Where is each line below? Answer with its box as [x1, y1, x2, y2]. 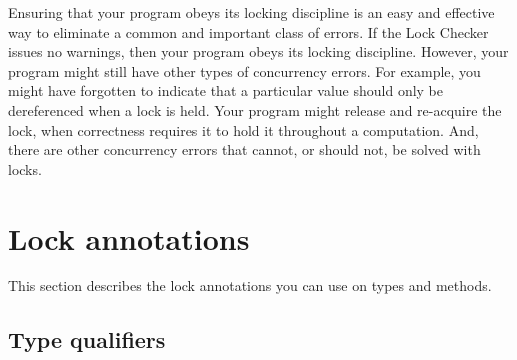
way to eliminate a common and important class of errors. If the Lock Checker [8, 21, 489, 42]
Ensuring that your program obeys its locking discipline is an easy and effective [8, 2, 495, 22]
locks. [8, 158, 42, 179]
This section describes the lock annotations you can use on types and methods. [8, 275, 492, 296]
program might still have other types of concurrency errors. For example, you [8, 60, 481, 81]
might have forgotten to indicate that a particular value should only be [8, 80, 444, 101]
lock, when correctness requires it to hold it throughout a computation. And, [8, 119, 479, 140]
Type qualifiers [8, 324, 166, 355]
